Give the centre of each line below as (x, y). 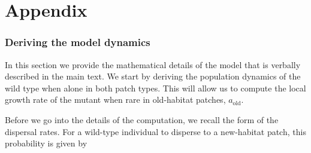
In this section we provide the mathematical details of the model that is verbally (153, 64)
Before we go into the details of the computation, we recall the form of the (142, 119)
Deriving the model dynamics (78, 42)
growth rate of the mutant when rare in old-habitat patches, (115, 100)
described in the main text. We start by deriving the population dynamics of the (153, 76)
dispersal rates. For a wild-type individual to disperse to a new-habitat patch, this (155, 131)
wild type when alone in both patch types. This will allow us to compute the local (155, 88)
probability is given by (46, 143)
